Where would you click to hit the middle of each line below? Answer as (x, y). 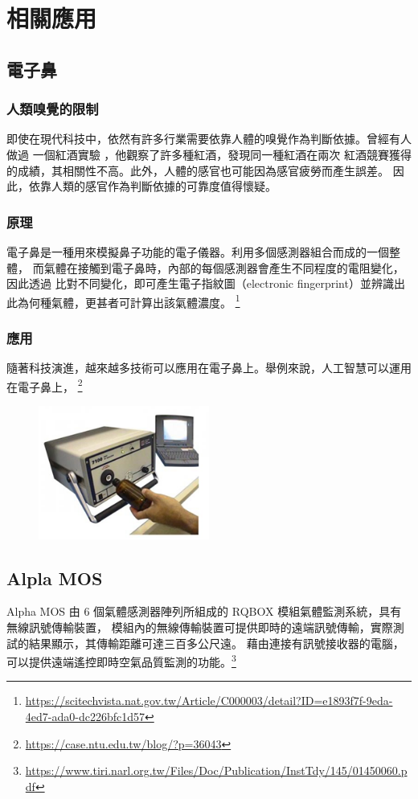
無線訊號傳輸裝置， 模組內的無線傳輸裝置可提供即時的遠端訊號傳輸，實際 (200, 627)
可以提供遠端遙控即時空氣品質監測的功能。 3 (121, 660)
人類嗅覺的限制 (53, 109)
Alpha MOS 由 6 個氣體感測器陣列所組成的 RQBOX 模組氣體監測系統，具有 (204, 611)
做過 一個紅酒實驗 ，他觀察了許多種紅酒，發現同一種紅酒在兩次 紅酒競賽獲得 (209, 154)
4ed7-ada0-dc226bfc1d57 (85, 716)
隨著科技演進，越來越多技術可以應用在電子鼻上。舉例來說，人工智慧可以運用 (209, 368)
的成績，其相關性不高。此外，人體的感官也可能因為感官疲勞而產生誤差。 (198, 170)
